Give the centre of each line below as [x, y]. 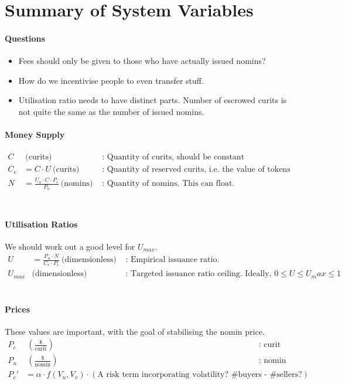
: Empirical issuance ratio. [172, 260]
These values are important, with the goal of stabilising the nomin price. [135, 331]
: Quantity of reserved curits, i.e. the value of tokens [196, 170]
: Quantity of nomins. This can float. [168, 184]
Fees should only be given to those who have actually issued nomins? [142, 61]
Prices [17, 309]
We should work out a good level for [70, 246]
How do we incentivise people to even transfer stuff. [111, 80]
